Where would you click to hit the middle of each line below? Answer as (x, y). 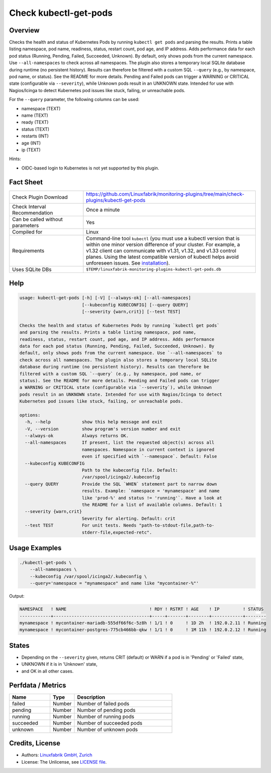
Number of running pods (106, 716)
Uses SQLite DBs (32, 269)
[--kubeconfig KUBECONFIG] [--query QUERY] (135, 305)
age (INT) (31, 143)
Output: (17, 596)
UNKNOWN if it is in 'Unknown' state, (60, 664)
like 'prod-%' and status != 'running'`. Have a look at (152, 498)
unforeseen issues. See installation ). (128, 263)
